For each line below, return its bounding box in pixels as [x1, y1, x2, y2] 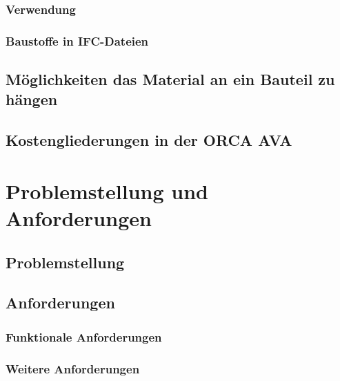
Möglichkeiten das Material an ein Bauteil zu [6, 68, 335, 90]
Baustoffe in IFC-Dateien [6, 32, 149, 49]
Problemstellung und [6, 176, 208, 205]
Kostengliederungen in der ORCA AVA [6, 129, 292, 151]
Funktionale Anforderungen [6, 328, 162, 345]
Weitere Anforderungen [6, 360, 140, 377]
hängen [6, 89, 58, 110]
